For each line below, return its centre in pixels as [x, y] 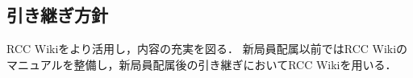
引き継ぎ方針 [57, 15]
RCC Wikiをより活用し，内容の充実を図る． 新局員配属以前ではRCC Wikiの [207, 49]
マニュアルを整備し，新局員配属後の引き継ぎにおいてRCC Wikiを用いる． [202, 64]
